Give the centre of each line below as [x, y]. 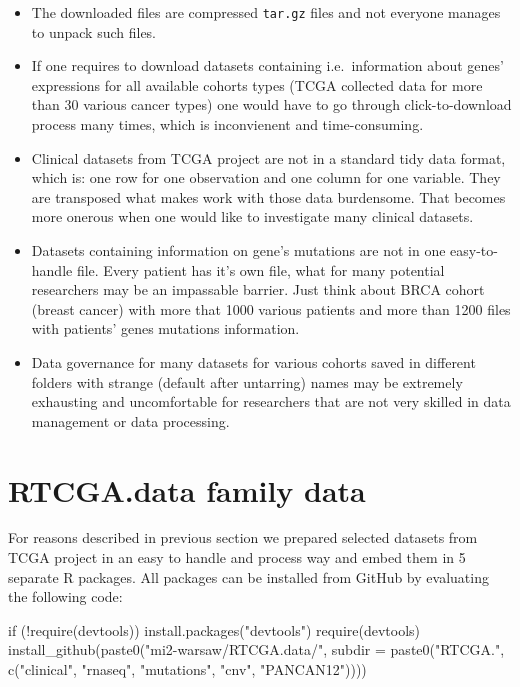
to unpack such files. [94, 31]
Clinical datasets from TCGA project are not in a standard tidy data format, [268, 157]
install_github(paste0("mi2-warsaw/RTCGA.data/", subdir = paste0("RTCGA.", [256, 649]
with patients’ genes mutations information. [165, 328]
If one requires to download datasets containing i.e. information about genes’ [267, 65]
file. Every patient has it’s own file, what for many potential [260, 269]
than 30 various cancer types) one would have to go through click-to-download [271, 104]
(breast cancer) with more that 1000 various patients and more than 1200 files [271, 308]
